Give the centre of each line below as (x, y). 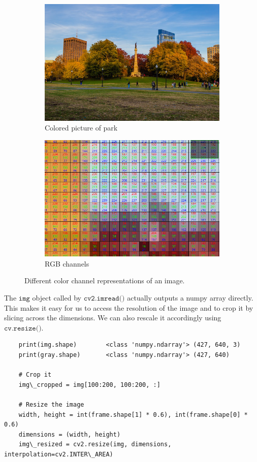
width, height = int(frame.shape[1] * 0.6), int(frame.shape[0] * (133, 415)
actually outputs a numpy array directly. (190, 297)
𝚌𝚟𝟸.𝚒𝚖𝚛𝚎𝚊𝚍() (104, 298)
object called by (57, 297)
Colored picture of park (81, 128)
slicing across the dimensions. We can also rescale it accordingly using (113, 318)
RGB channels (67, 263)
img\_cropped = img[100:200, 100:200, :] (89, 385)
